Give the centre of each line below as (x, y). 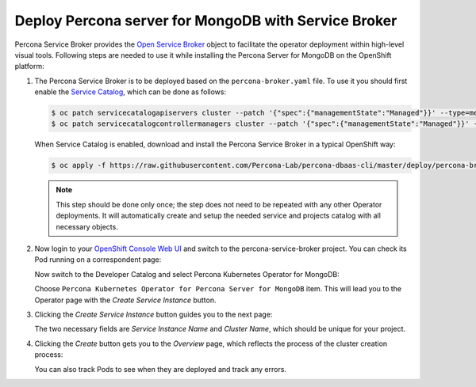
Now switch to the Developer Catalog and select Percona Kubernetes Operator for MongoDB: (187, 274)
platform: (30, 66)
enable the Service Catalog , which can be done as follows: (130, 92)
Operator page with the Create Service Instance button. (125, 300)
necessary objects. (87, 226)
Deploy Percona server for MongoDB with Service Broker (206, 21)
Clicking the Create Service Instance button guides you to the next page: (154, 314)
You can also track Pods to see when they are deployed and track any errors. (161, 369)
